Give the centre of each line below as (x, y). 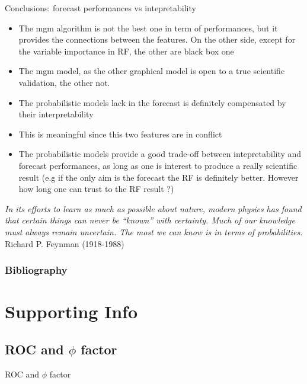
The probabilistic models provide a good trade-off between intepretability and (160, 154)
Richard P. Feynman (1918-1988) (65, 243)
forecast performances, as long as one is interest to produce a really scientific (158, 165)
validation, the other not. (64, 82)
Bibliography (36, 270)
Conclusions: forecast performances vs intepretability (100, 8)
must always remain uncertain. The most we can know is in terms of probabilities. (154, 231)
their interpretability (56, 114)
